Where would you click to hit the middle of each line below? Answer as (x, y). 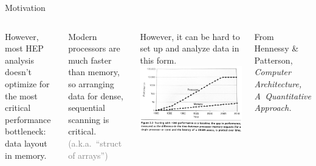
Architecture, (278, 83)
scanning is (89, 119)
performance (28, 119)
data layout (26, 143)
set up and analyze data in (190, 48)
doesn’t (19, 72)
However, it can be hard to (190, 36)
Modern (83, 36)
